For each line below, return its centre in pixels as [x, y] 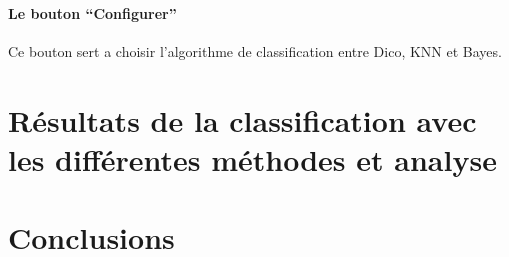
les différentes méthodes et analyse [252, 158]
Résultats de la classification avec [242, 119]
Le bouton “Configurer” [92, 12]
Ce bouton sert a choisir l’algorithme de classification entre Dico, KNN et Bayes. [255, 50]
